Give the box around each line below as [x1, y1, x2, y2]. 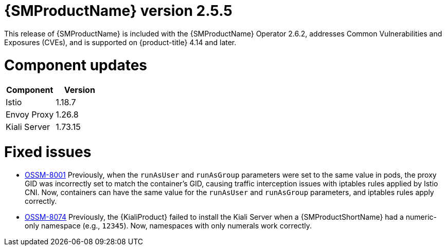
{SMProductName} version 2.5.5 [4, 2, 233, 20]
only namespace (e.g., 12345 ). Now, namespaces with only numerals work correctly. [25, 221, 312, 230]
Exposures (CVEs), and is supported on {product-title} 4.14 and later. [4, 37, 237, 47]
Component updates [4, 56, 148, 74]
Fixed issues [4, 143, 92, 161]
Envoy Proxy [6, 109, 54, 120]
